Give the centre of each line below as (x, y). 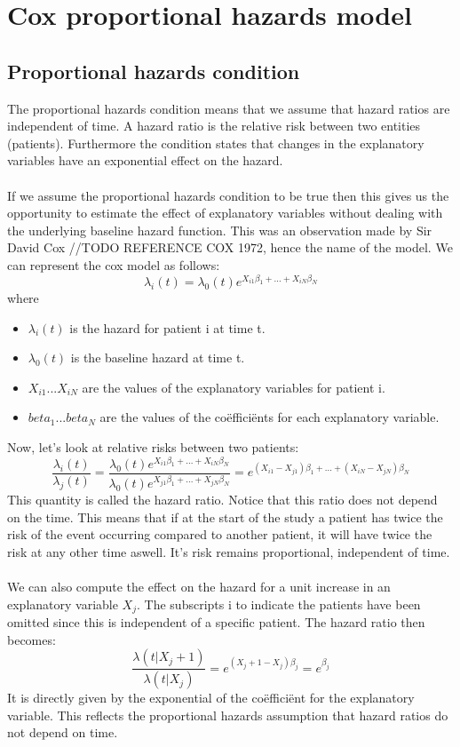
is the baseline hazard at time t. (158, 358)
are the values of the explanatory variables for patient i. (234, 387)
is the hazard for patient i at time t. (167, 327)
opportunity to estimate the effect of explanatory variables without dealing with (225, 213)
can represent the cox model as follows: (114, 264)
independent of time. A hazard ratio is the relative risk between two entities (214, 126)
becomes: (32, 639)
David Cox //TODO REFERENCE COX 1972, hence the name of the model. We (230, 247)
